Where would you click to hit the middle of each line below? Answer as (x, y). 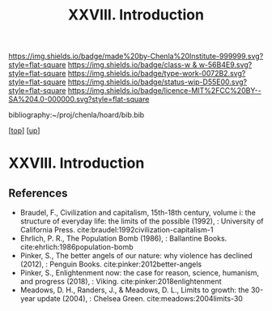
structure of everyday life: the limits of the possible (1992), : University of (142, 221)
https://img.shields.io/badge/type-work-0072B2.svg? (157, 74)
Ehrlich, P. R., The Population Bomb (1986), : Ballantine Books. (123, 239)
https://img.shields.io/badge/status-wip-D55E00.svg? (157, 82)
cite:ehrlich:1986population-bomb (76, 247)
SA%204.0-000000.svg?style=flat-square (79, 100)
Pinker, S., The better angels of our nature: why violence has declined (136, 256)
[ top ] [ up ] (24, 130)
